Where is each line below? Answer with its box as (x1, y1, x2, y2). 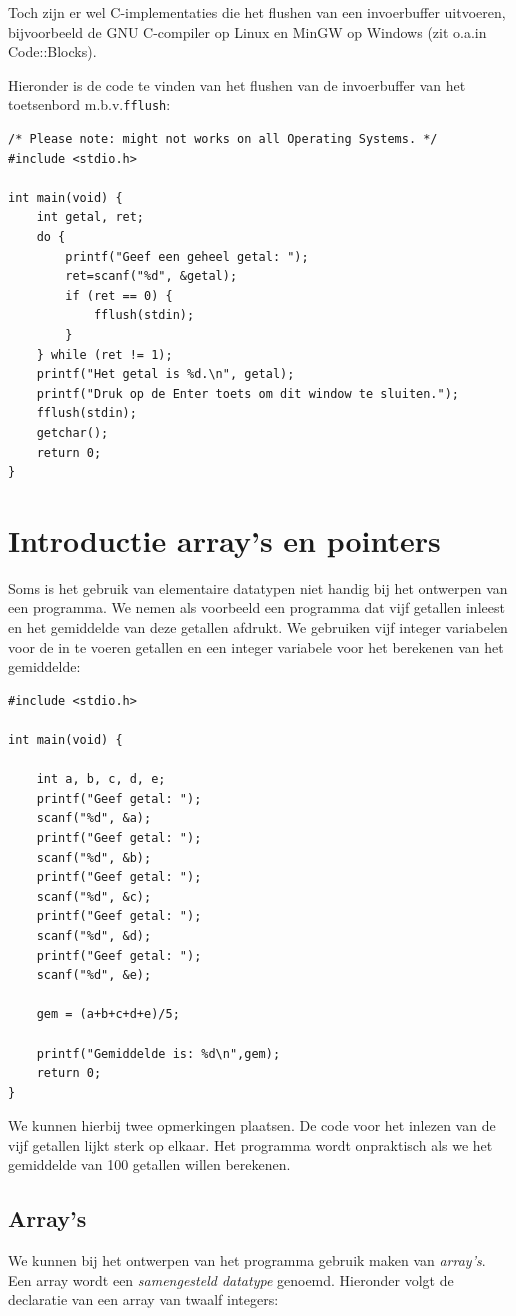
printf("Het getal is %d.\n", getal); (36, 367, 295, 382)
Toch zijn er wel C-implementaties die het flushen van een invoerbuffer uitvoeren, (8, 2, 506, 22)
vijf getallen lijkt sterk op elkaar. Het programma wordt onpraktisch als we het (8, 1134, 493, 1155)
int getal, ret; (36, 210, 145, 225)
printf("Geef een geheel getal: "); (65, 249, 309, 264)
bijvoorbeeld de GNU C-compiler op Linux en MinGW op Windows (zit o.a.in (8, 21, 487, 42)
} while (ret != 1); (36, 347, 173, 362)
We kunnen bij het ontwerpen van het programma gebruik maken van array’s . (8, 1250, 486, 1271)
